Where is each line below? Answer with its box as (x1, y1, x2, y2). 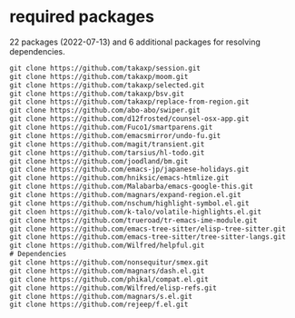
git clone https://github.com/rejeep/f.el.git (9, 300, 189, 310)
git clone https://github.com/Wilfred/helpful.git (9, 241, 205, 251)
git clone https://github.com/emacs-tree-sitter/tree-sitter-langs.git (9, 233, 286, 242)
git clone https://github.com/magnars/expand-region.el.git (9, 191, 242, 200)
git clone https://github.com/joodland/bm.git (9, 156, 189, 165)
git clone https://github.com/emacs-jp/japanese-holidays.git (9, 165, 250, 174)
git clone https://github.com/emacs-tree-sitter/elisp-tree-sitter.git (9, 224, 286, 234)
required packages (9, 6, 154, 27)
